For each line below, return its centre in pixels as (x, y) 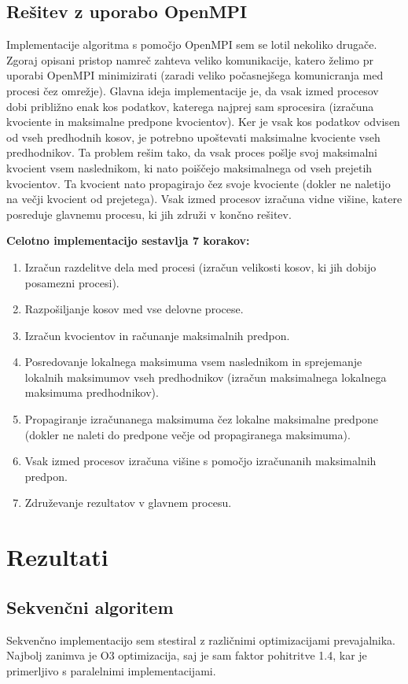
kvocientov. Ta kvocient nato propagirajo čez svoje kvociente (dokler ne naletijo (198, 183)
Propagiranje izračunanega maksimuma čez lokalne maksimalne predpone (202, 419)
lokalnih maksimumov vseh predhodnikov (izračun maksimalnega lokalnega (206, 377)
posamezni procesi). (72, 282)
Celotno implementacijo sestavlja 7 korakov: (128, 240)
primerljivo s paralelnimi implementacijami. (111, 670)
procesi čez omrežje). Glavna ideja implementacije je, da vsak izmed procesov (193, 90)
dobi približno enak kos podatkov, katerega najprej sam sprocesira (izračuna (190, 106)
